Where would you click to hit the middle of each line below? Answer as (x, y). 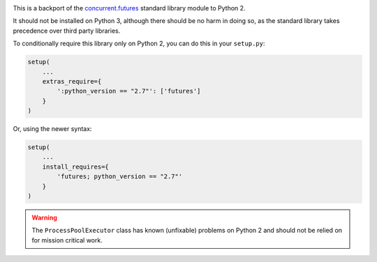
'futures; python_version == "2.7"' (120, 177)
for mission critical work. (67, 240)
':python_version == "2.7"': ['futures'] (129, 91)
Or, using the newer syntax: (52, 129)
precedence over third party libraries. (67, 31)
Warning (44, 218)
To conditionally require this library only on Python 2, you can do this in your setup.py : (139, 44)
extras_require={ (72, 81)
